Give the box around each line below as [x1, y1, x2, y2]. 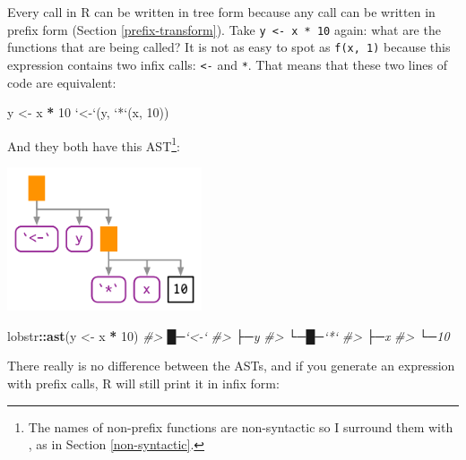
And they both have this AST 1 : [7, 133, 181, 155]
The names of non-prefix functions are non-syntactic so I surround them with [28, 417, 453, 436]
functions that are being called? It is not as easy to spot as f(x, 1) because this [7, 38, 451, 56]
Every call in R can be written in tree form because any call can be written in [7, 3, 436, 21]
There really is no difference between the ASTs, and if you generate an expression [7, 356, 455, 375]
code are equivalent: [7, 72, 116, 91]
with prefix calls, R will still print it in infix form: [7, 373, 280, 392]
